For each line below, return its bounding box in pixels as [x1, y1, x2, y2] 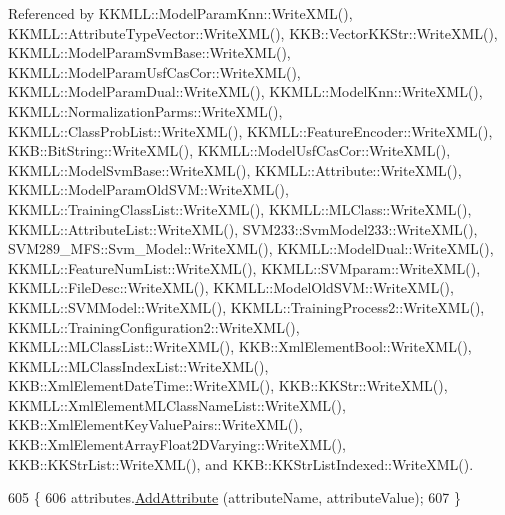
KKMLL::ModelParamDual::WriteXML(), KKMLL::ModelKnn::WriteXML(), [8, 81, 483, 102]
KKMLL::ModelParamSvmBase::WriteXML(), [8, 42, 291, 63]
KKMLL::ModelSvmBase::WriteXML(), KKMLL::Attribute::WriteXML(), [8, 159, 462, 180]
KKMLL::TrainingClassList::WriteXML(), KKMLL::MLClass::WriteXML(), [8, 198, 472, 219]
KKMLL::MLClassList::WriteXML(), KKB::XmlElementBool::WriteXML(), [8, 336, 472, 357]
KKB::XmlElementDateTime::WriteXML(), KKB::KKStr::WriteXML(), [8, 375, 448, 396]
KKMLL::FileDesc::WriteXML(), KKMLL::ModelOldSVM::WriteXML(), [8, 277, 454, 298]
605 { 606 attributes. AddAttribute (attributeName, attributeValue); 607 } [8, 487, 461, 508]
